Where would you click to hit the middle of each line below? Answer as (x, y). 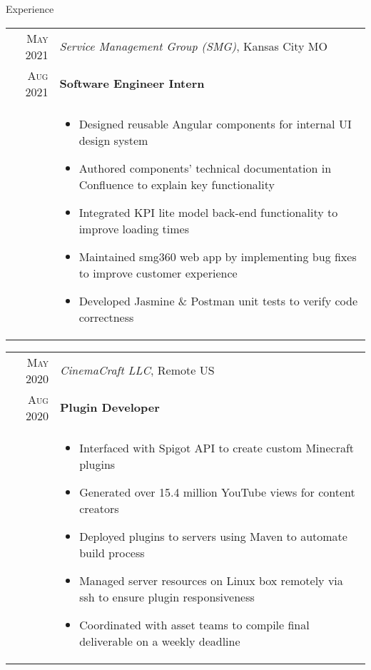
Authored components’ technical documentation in (205, 168)
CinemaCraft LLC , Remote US (137, 370)
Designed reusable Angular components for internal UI (215, 123)
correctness (106, 317)
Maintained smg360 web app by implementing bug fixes (218, 256)
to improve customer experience (158, 273)
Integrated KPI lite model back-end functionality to (208, 212)
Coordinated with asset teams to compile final (194, 624)
